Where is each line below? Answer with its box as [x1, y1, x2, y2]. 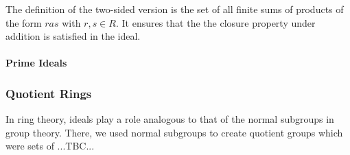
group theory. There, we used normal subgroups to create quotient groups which [5, 125, 343, 139]
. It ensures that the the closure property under [115, 15, 316, 29]
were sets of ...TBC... [5, 139, 95, 153]
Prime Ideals [5, 56, 67, 70]
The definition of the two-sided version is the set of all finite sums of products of [5, 2, 344, 16]
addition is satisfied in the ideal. [5, 29, 141, 43]
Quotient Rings [5, 84, 92, 102]
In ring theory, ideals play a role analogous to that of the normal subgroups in [5, 112, 334, 126]
